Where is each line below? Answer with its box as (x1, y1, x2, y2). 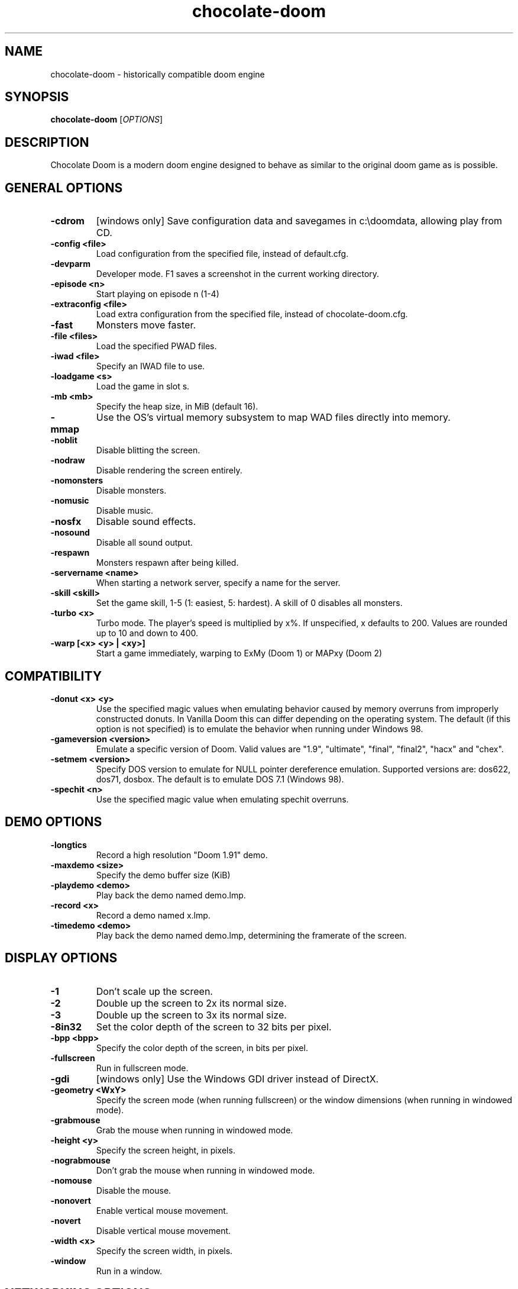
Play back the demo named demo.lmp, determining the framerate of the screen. (96, 930, 407, 940)
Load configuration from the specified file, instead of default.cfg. (96, 249, 349, 259)
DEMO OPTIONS (5, 814, 102, 830)
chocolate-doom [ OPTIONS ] (50, 114, 163, 125)
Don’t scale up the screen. (96, 985, 213, 997)
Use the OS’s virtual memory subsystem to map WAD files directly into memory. (96, 411, 451, 424)
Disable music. (96, 505, 153, 516)
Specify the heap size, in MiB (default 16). (96, 401, 258, 412)
